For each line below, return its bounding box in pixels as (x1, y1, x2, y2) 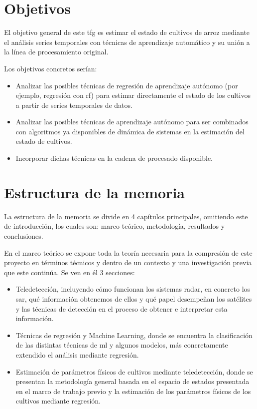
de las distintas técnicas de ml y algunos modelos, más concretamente (15, 340, 228, 350)
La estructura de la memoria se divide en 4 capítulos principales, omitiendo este (4, 211, 248, 221)
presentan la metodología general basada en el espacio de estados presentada (15, 376, 250, 387)
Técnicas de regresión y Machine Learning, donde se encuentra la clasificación (15, 330, 253, 340)
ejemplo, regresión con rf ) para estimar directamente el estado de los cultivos (15, 90, 251, 100)
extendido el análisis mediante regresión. (15, 349, 139, 360)
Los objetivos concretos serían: (4, 63, 97, 73)
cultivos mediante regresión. (15, 396, 101, 406)
